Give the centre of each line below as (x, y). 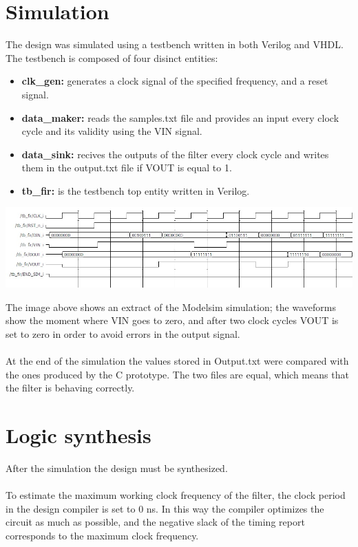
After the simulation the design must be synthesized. (117, 468)
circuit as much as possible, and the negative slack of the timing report (155, 522)
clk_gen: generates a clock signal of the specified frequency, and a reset (175, 81)
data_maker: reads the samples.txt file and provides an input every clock (180, 117)
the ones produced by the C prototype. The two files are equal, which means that (177, 374)
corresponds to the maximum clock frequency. (102, 535)
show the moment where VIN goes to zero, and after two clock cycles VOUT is (172, 320)
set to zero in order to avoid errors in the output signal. (123, 333)
